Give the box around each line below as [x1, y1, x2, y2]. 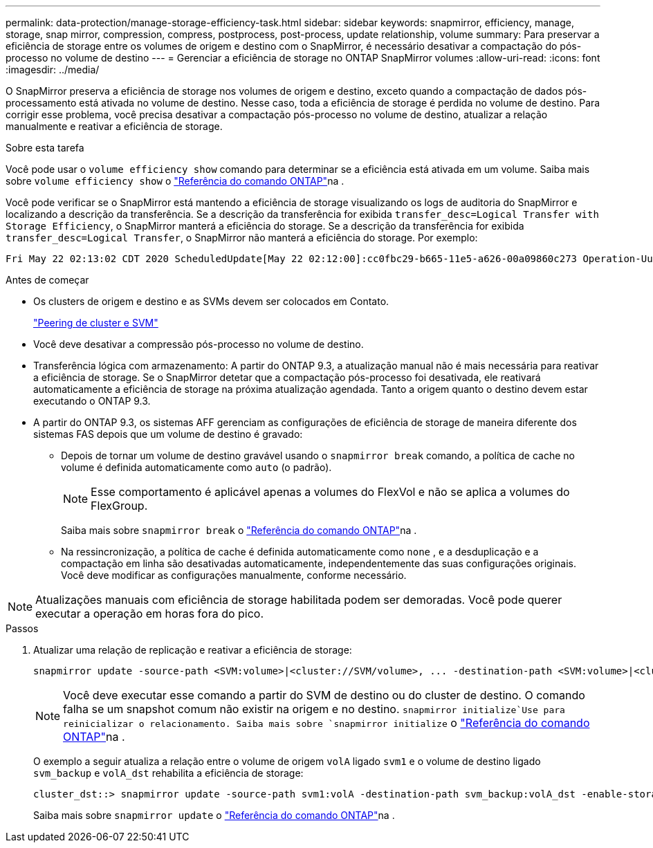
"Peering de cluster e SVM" [33, 317, 158, 329]
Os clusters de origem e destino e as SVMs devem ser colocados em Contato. [33, 295, 389, 307]
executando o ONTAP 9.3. [33, 395, 151, 407]
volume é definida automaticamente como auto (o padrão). [61, 461, 332, 473]
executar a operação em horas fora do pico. [35, 607, 264, 620]
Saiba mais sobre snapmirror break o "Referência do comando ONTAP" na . [61, 524, 417, 536]
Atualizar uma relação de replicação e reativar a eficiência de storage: [33, 644, 352, 656]
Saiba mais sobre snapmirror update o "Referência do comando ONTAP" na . [33, 809, 395, 821]
